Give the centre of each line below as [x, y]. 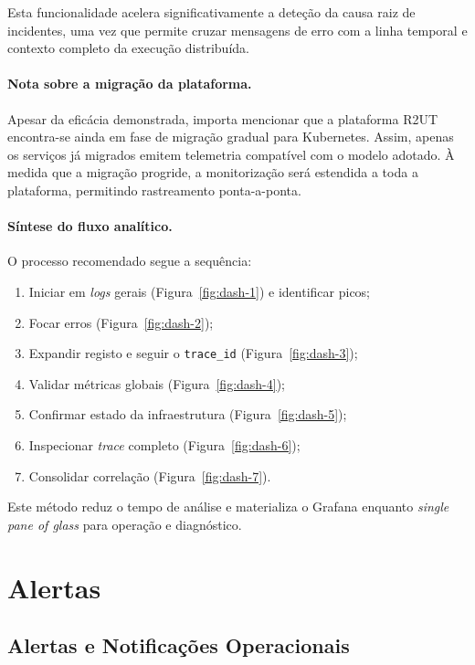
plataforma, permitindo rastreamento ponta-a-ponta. [154, 190]
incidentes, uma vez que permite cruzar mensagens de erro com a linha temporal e [237, 30]
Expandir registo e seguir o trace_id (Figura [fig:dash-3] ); [193, 353]
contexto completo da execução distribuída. [128, 48]
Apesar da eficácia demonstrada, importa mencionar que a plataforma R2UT [223, 118]
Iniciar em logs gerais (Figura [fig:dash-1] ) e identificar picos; [200, 291]
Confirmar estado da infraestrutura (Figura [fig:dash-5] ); [188, 414]
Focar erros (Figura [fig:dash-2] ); [121, 322]
